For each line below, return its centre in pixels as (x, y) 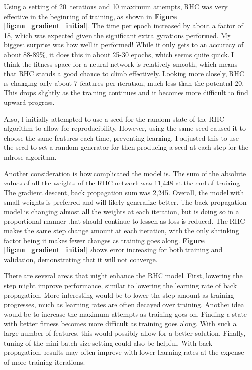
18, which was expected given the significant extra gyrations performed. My (117, 35)
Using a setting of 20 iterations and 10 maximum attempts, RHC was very (116, 6)
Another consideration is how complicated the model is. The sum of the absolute (125, 173)
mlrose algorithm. (30, 156)
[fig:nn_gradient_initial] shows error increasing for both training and (113, 250)
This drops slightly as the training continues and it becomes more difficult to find (126, 92)
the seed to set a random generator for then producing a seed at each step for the (126, 147)
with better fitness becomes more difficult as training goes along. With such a (120, 323)
